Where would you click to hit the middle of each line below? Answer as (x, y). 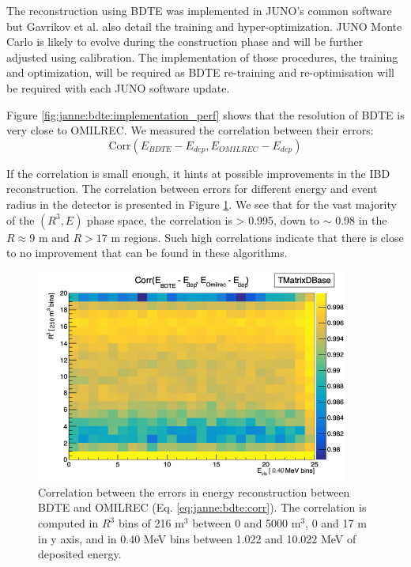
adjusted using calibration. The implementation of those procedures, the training (202, 57)
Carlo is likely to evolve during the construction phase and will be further (185, 42)
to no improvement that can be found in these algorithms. (147, 253)
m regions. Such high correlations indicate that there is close (257, 237)
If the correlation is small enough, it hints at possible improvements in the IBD (198, 173)
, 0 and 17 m (336, 523)
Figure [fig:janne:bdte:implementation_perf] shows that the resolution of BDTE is (205, 114)
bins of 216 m (151, 523)
